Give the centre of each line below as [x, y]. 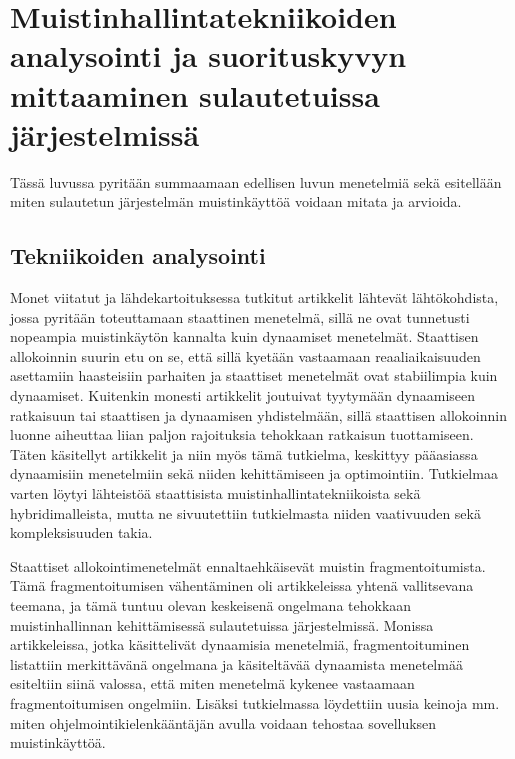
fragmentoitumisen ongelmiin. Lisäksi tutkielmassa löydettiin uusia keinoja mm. [255, 702]
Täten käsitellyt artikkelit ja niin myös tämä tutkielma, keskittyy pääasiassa [244, 453]
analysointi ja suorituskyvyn [208, 55]
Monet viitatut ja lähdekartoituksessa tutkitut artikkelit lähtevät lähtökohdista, [254, 297]
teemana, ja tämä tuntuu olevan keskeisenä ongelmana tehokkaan [211, 604]
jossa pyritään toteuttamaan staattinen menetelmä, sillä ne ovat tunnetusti [240, 316]
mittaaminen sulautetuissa [195, 94]
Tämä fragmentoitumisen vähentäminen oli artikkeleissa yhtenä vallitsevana [242, 585]
